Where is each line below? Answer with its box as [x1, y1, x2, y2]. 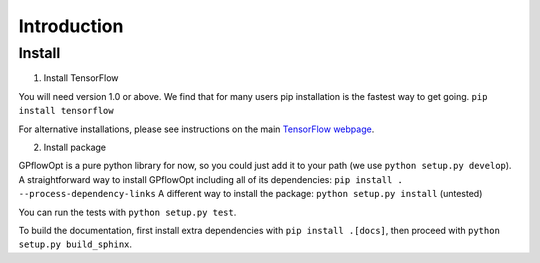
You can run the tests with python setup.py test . [18, 206, 237, 218]
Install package [43, 141, 107, 153]
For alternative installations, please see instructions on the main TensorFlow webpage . [18, 123, 375, 135]
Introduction [18, 15, 124, 37]
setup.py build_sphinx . [18, 238, 133, 250]
